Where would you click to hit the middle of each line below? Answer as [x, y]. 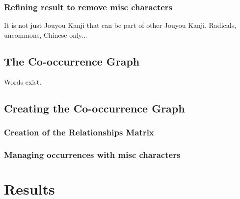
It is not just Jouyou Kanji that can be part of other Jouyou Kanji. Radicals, [120, 25]
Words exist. [23, 81]
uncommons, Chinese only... [46, 34]
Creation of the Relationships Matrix [79, 132]
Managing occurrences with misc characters [92, 154]
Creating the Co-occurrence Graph [94, 108]
